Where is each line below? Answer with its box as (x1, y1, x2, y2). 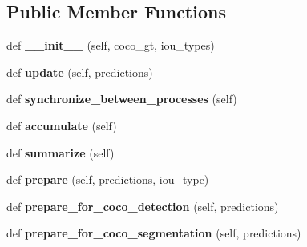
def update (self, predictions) (6, 63, 153, 80)
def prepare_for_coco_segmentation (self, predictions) (6, 225, 301, 241)
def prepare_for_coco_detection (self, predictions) (6, 197, 279, 214)
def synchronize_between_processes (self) (6, 90, 237, 107)
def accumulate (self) (6, 117, 117, 133)
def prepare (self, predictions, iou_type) (6, 171, 209, 188)
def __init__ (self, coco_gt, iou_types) (6, 37, 215, 54)
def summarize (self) (6, 144, 115, 161)
